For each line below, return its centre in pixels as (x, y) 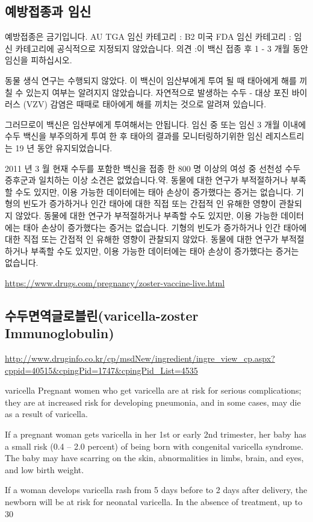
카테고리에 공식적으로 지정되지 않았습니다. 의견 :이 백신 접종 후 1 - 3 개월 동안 (162, 48)
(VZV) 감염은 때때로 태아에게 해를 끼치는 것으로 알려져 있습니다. (145, 104)
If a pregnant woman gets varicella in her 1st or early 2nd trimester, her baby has (156, 434)
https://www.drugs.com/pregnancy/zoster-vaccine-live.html (115, 282)
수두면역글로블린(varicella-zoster (102, 315)
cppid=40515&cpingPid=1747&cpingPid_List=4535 (101, 370)
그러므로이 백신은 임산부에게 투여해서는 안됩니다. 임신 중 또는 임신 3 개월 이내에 (156, 124)
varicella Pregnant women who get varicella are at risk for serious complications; (153, 390)
